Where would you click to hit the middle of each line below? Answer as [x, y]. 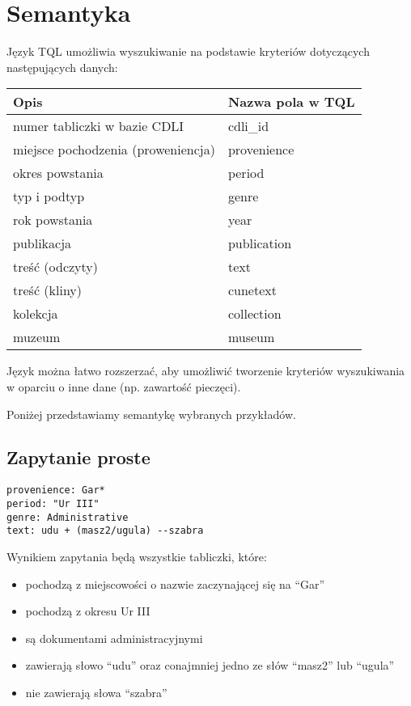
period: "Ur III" [53, 503]
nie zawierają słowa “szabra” [96, 692]
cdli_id [248, 126]
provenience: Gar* [56, 490]
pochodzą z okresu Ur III [88, 611]
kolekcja [36, 314]
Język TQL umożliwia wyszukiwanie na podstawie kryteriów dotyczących [188, 51]
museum [251, 337]
